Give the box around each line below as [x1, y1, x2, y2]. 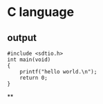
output [7, 32, 37, 44]
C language [7, 4, 75, 20]
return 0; [19, 74, 48, 81]
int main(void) [7, 56, 51, 63]
